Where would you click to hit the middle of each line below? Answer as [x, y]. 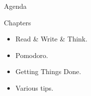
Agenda [15, 6]
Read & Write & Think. [51, 39]
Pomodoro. [32, 55]
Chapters [18, 22]
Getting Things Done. [48, 71]
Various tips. [34, 87]
